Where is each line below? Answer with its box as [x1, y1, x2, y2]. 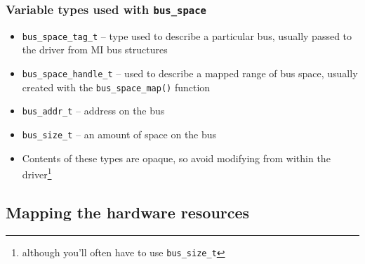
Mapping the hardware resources [6, 201, 250, 223]
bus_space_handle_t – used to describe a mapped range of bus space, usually [22, 66, 358, 81]
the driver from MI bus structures [22, 42, 168, 57]
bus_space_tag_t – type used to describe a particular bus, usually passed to [22, 28, 352, 43]
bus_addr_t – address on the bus [22, 103, 165, 118]
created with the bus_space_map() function [22, 79, 211, 94]
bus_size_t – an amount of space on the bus [22, 127, 217, 141]
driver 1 [22, 165, 52, 181]
